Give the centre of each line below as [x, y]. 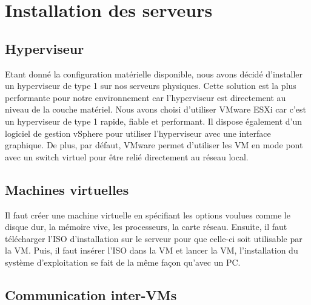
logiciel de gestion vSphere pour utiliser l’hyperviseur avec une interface [138, 133]
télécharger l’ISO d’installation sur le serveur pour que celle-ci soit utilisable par [154, 238]
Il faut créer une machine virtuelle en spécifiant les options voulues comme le [148, 215]
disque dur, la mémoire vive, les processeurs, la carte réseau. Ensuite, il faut [146, 227]
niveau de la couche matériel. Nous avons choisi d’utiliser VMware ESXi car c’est [155, 109]
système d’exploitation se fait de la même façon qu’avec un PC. [123, 262]
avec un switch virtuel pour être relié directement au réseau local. [127, 156]
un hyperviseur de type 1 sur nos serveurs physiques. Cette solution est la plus [151, 86]
